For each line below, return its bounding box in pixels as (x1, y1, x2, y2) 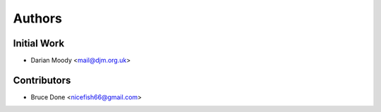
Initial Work (13, 37, 65, 49)
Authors (13, 11, 63, 26)
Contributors (13, 74, 71, 86)
